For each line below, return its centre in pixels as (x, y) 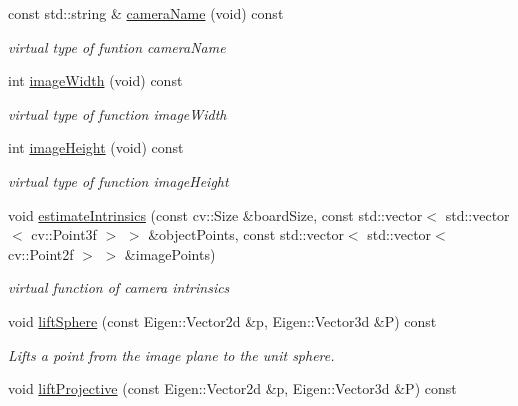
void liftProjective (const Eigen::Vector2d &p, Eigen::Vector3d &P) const (232, 388)
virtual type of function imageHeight (118, 180)
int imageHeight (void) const (96, 147)
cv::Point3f (64, 234)
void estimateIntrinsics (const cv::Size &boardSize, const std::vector (215, 214)
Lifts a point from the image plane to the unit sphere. (171, 354)
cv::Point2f (41, 253)
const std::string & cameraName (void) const (146, 13)
